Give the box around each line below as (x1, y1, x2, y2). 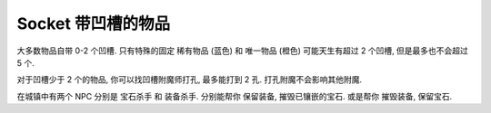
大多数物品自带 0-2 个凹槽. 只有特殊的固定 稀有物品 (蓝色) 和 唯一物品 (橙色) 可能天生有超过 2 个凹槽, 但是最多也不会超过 (16, 45, 468, 56)
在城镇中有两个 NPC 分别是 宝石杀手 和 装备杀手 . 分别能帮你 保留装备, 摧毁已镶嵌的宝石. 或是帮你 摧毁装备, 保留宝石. (16, 90, 453, 101)
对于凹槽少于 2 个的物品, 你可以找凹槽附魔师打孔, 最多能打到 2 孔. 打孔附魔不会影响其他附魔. (16, 74, 363, 85)
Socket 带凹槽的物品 (16, 14, 171, 33)
